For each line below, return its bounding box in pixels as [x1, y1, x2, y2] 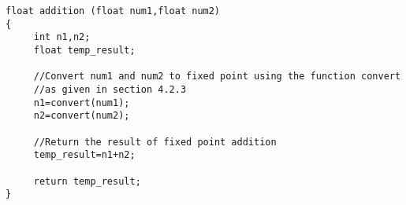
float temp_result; [33, 44, 136, 56]
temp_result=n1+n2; [33, 149, 136, 161]
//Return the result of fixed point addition [33, 136, 277, 148]
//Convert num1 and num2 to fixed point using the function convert [33, 71, 401, 82]
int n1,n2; [33, 31, 91, 43]
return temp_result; [33, 175, 141, 187]
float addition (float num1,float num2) [6, 5, 221, 16]
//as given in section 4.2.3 [33, 83, 187, 95]
